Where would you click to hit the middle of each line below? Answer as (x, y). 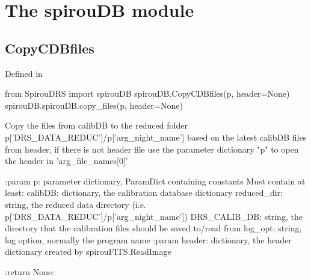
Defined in (24, 73)
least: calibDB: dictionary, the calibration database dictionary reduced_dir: (144, 193)
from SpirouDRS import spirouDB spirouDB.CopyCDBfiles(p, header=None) (147, 93)
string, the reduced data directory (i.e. (75, 204)
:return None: (30, 271)
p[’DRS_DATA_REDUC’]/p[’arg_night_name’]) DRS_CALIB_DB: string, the (154, 216)
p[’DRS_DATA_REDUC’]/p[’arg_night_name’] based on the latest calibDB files (156, 137)
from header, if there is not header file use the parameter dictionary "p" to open (152, 149)
